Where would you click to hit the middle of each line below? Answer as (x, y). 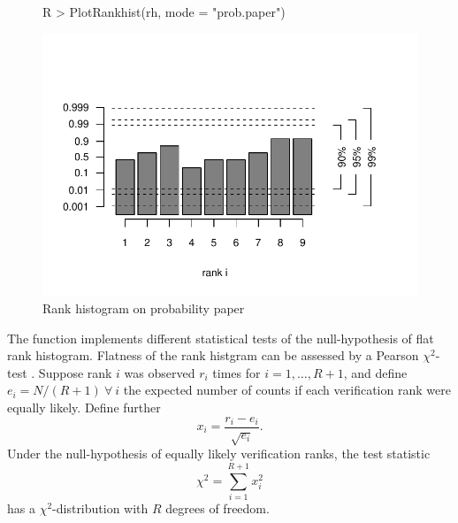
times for (237, 372)
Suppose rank (75, 372)
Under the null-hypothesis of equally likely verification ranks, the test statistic (219, 454)
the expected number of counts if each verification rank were (287, 390)
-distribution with (100, 508)
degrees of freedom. (218, 508)
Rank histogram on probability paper (144, 308)
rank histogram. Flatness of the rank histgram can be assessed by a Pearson (213, 355)
